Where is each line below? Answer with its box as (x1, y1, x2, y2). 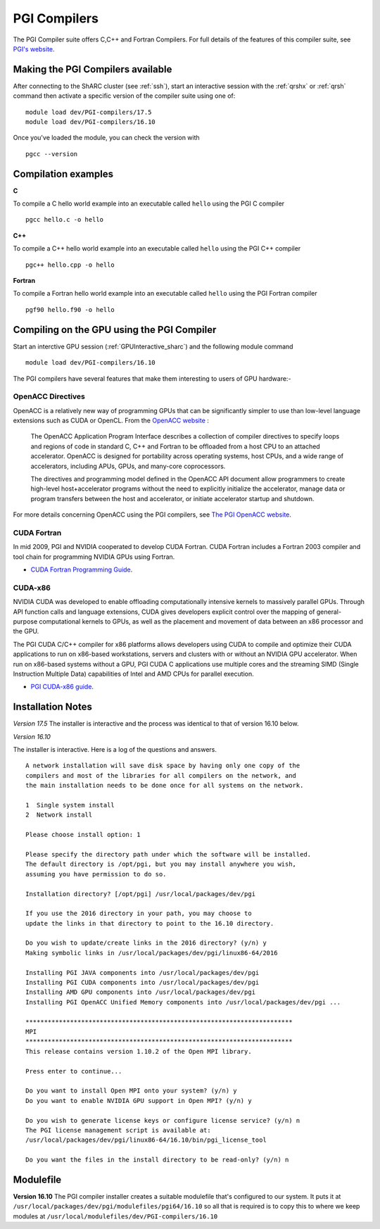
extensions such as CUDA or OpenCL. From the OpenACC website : (13, 416, 209, 425)
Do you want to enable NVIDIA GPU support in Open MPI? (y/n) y (25, 1097, 253, 1104)
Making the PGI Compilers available (13, 63, 172, 75)
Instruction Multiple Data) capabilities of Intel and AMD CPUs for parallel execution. (13, 669, 254, 678)
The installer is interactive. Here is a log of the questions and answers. (13, 745, 217, 754)
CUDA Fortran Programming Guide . (30, 565, 133, 574)
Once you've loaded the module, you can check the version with (13, 134, 200, 142)
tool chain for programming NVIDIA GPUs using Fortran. (13, 553, 175, 561)
